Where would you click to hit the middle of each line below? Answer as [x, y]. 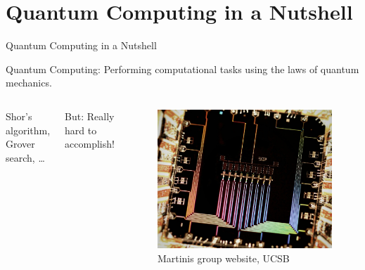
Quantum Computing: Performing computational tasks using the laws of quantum [182, 69]
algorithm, [28, 130]
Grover [20, 144]
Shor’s [19, 116]
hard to [81, 130]
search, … [25, 157]
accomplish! [90, 144]
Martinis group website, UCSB [223, 258]
